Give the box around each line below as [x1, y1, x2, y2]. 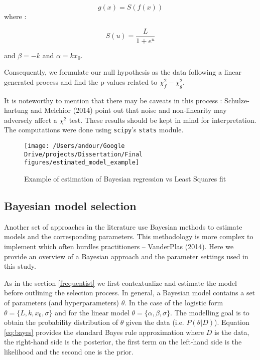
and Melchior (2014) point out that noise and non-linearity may [30, 105, 227, 115]
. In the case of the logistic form [124, 297, 223, 307]
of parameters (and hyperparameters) [4, 297, 119, 307]
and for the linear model [55, 307, 129, 317]
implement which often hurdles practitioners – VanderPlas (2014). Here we [4, 241, 234, 252]
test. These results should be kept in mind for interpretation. [69, 114, 256, 125]
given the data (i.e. [125, 317, 184, 327]
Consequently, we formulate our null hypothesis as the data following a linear [4, 67, 241, 77]
